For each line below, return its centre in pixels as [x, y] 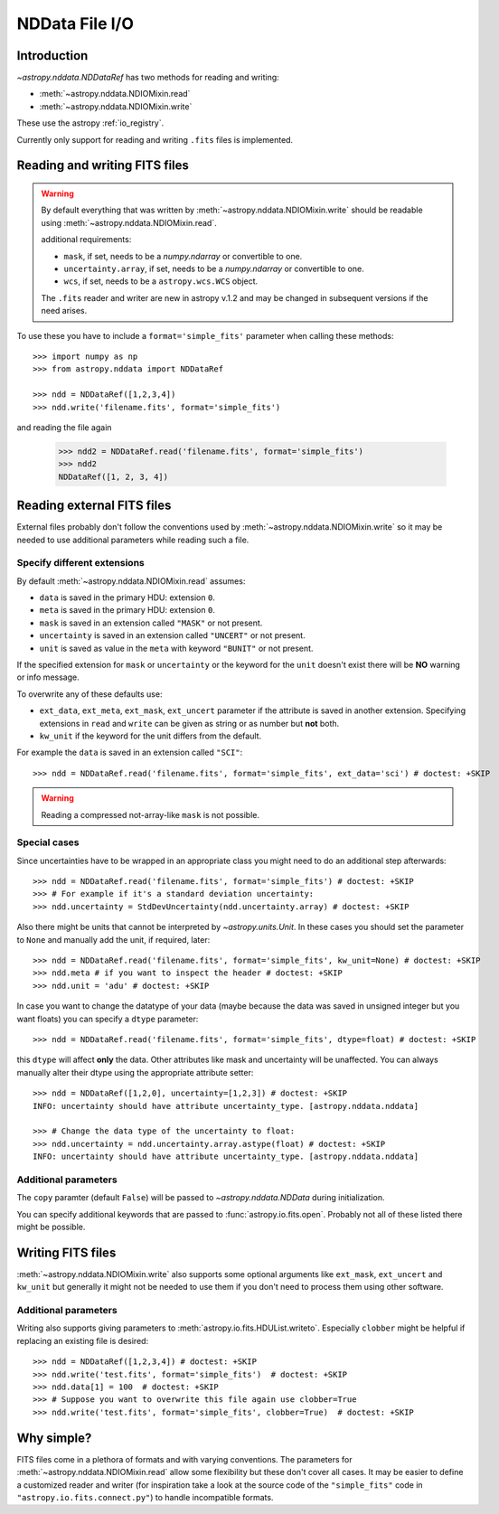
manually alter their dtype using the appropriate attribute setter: [135, 1072]
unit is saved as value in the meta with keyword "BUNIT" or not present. [176, 648]
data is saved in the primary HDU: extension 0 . [127, 597]
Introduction [52, 56]
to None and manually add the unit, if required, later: [113, 939]
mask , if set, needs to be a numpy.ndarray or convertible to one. [183, 256]
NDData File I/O [75, 24]
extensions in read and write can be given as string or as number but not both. [189, 723]
